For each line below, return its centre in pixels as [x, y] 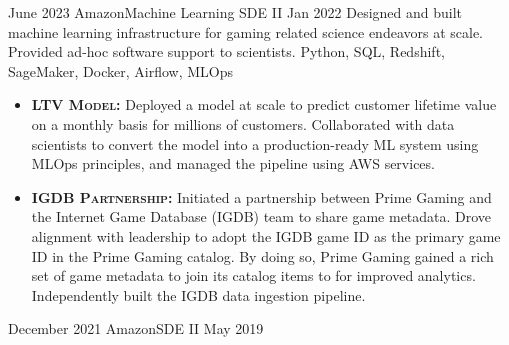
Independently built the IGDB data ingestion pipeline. [198, 294]
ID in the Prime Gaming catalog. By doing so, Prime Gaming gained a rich [262, 255]
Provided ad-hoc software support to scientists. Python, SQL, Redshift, [226, 51]
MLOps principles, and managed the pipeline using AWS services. [233, 163]
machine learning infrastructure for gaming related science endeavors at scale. [246, 31]
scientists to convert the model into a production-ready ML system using [255, 143]
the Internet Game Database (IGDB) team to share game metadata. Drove [261, 216]
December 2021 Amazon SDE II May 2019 [136, 328]
